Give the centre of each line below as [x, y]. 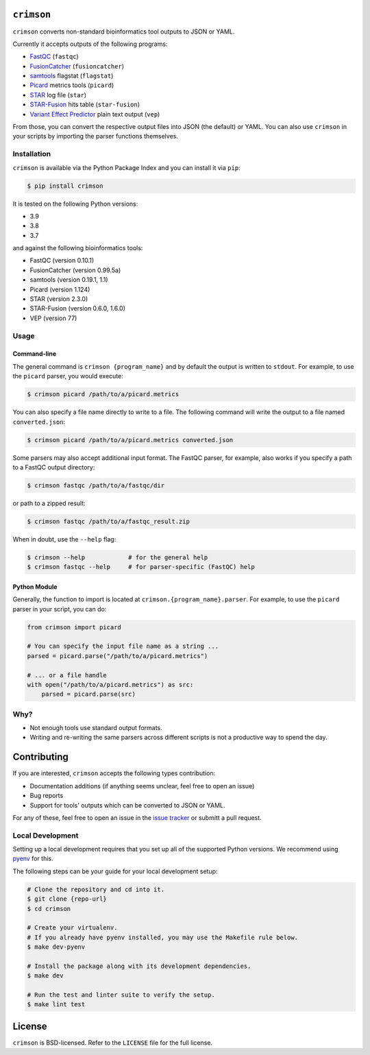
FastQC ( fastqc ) [54, 57]
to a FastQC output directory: [54, 467]
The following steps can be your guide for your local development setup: [115, 871]
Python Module [35, 587]
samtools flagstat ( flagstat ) [72, 76]
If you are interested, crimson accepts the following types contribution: [114, 773]
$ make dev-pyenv [56, 947]
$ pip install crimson [65, 186]
